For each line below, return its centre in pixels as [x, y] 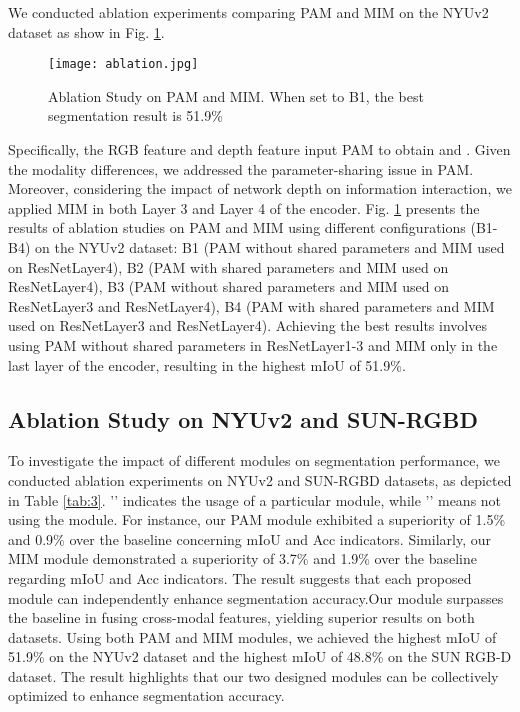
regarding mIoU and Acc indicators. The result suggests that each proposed [240, 577]
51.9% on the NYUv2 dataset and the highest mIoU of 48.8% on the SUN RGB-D [260, 656]
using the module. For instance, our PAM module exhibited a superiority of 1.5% [257, 519]
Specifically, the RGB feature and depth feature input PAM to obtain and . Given [259, 149]
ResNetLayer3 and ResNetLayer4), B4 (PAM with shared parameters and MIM [251, 305]
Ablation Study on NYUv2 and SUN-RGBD [243, 418]
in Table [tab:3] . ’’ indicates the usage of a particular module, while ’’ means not [255, 499]
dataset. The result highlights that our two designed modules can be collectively [253, 675]
